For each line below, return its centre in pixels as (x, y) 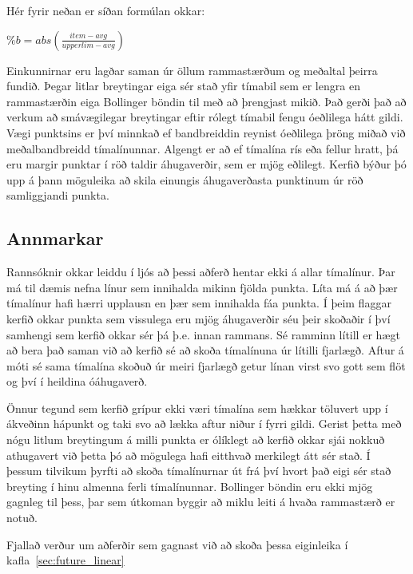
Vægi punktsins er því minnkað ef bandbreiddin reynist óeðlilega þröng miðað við (206, 132)
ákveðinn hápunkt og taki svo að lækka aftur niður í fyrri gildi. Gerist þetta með (204, 424)
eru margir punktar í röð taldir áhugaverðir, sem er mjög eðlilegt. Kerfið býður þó (206, 164)
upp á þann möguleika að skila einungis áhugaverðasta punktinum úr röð (185, 179)
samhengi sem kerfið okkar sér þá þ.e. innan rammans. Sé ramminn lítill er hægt (203, 334)
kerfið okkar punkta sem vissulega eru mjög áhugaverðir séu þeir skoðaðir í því (199, 318)
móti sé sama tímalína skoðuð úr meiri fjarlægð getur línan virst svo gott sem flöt (206, 365)
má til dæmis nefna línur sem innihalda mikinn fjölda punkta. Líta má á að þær (202, 287)
